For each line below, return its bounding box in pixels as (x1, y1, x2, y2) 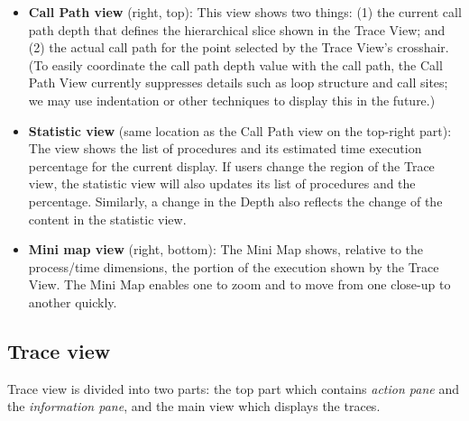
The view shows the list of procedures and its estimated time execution (28, 139, 422, 158)
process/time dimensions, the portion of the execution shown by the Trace (28, 257, 439, 276)
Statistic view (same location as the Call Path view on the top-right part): (28, 121, 452, 140)
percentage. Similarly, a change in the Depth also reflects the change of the (28, 191, 443, 210)
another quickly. (28, 292, 117, 311)
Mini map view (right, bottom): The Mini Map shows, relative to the (28, 240, 424, 259)
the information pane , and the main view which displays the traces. (7, 397, 381, 416)
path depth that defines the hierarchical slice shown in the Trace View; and (28, 20, 446, 39)
